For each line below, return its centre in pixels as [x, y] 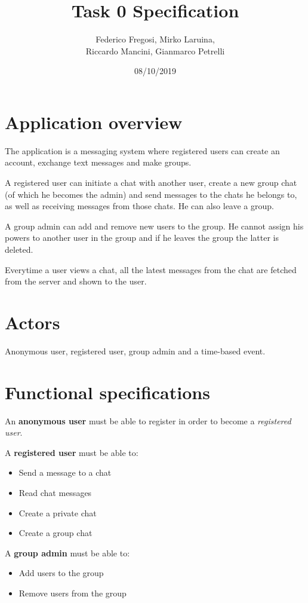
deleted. [19, 249]
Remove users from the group [73, 593]
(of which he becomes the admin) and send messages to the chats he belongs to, [151, 194]
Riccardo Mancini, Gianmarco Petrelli [155, 50]
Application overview [94, 122]
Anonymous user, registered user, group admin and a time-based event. [135, 351]
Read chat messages [55, 492]
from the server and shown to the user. [76, 281]
